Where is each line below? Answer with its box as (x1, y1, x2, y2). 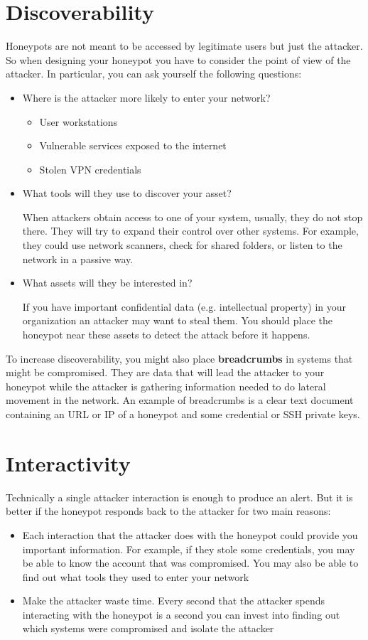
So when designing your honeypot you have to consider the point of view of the (6, 52, 351, 67)
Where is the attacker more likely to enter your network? (22, 90, 271, 105)
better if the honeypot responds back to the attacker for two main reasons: (6, 503, 331, 518)
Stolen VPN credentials (39, 161, 141, 176)
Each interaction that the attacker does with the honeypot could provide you (22, 527, 358, 542)
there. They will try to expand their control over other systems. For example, (22, 223, 359, 238)
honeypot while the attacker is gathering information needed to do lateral (6, 378, 326, 393)
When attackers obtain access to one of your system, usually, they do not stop (22, 209, 363, 224)
